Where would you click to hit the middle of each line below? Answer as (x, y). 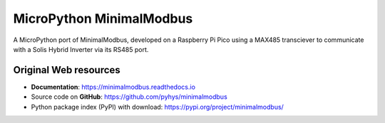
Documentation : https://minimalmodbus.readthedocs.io (113, 87)
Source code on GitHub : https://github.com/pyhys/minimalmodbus (129, 97)
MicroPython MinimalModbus (103, 18)
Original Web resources (67, 70)
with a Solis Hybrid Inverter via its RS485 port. (81, 49)
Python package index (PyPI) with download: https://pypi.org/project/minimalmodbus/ (158, 107)
